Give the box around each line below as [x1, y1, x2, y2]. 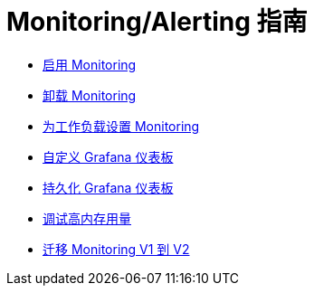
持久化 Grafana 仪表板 [43, 179, 174, 195]
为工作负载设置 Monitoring [43, 118, 200, 134]
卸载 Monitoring [43, 87, 137, 103]
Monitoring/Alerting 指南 [6, 6, 308, 37]
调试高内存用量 [43, 210, 131, 226]
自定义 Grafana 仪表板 [43, 148, 174, 165]
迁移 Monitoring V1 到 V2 [43, 241, 190, 257]
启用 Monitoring [43, 56, 137, 72]
